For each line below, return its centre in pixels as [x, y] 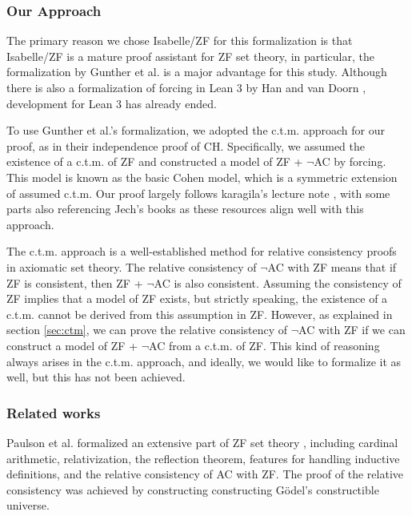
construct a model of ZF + [72, 345]
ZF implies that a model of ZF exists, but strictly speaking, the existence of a [197, 298]
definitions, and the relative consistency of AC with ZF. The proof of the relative [205, 474]
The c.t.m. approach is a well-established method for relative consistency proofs [202, 251]
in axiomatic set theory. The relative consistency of [132, 266]
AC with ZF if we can [352, 330]
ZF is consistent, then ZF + [75, 282]
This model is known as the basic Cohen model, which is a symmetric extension [202, 177]
